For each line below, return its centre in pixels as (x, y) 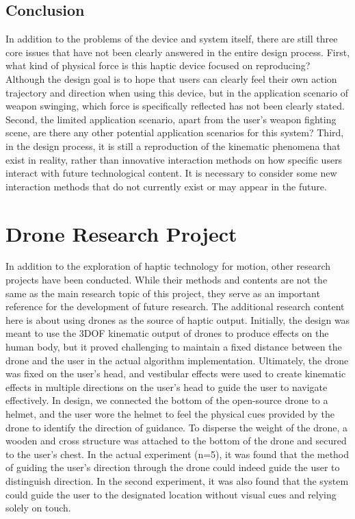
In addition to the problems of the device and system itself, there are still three (172, 39)
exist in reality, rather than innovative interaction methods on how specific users (174, 159)
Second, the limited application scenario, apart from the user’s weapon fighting (171, 119)
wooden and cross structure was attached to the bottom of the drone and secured (176, 441)
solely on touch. (38, 508)
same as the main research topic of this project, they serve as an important (163, 293)
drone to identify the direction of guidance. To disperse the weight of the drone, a (177, 427)
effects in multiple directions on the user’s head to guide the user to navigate (167, 387)
